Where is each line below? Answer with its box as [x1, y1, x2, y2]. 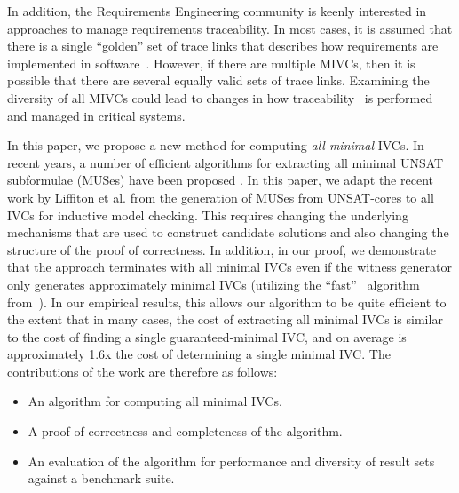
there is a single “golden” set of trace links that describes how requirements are [7, 36, 439, 55]
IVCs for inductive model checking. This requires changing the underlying [7, 205, 408, 224]
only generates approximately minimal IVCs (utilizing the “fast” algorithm [7, 274, 420, 293]
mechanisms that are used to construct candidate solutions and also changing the [7, 223, 449, 242]
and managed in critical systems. [7, 106, 186, 124]
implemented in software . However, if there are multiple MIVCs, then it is [7, 53, 415, 72]
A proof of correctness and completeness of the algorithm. [28, 422, 343, 441]
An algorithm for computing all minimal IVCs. [28, 392, 282, 410]
